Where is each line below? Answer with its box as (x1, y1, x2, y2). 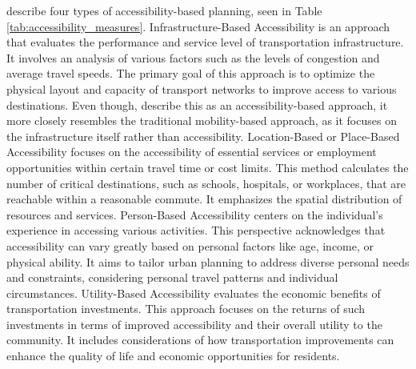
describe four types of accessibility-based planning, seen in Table (6, 2, 322, 18)
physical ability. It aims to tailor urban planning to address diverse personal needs (6, 253, 410, 270)
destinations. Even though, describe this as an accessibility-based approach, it (6, 96, 388, 113)
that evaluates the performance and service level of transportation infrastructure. (6, 34, 404, 50)
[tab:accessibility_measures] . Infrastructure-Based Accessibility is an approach (6, 18, 390, 34)
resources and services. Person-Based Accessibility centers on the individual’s (6, 206, 383, 223)
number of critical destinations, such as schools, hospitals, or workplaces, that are (6, 174, 406, 191)
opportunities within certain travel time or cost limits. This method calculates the (6, 158, 409, 175)
